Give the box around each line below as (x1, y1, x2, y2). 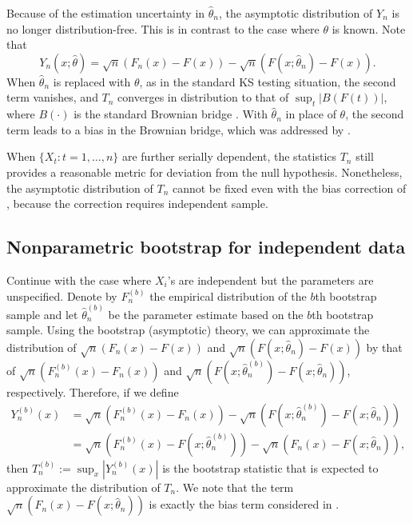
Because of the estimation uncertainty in (6, 5, 205, 21)
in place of (285, 106, 336, 122)
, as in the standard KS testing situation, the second (139, 73, 396, 90)
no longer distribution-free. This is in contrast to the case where (6, 20, 320, 37)
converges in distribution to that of (117, 89, 289, 106)
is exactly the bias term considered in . (149, 496, 340, 513)
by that (366, 338, 403, 355)
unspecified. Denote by (6, 287, 117, 304)
